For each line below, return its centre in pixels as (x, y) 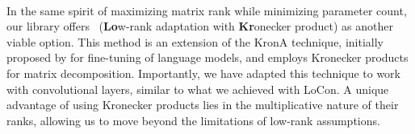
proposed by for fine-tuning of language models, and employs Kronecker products (207, 57)
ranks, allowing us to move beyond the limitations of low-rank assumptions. (193, 120)
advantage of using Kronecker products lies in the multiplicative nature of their (203, 105)
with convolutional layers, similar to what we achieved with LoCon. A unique (198, 89)
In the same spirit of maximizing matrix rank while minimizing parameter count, (207, 10)
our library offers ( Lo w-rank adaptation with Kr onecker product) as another (200, 26)
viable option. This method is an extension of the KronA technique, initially (195, 41)
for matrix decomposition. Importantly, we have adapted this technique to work (203, 73)
